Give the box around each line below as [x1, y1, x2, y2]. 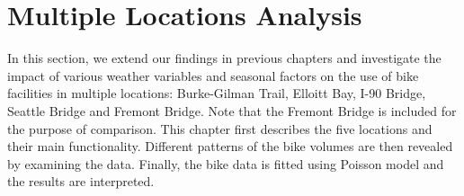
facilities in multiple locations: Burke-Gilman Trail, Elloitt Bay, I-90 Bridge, [7, 84, 426, 102]
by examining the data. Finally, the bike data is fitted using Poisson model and [7, 154, 444, 173]
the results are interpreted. [7, 172, 155, 191]
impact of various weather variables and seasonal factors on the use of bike [7, 66, 419, 85]
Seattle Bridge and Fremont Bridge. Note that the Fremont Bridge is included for [7, 101, 457, 120]
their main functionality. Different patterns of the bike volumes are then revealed [7, 137, 453, 156]
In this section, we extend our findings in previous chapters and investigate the [7, 49, 442, 67]
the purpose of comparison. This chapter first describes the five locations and [7, 119, 433, 138]
